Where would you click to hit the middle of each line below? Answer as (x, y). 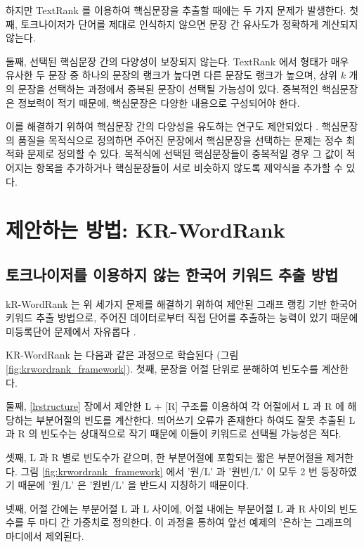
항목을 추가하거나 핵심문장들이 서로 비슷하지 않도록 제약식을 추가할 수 (189, 167)
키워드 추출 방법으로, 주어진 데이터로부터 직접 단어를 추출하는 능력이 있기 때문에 (182, 317)
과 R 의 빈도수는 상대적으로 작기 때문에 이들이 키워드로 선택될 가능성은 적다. (174, 433)
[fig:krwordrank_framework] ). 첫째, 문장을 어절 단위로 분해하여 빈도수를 (162, 369)
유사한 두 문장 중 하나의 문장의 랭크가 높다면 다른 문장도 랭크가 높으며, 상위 (171, 75)
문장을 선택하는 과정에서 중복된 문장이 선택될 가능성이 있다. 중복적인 (168, 88)
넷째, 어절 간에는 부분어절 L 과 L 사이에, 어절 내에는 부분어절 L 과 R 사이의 (171, 508)
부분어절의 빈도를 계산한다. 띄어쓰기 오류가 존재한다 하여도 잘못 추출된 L (196, 419)
